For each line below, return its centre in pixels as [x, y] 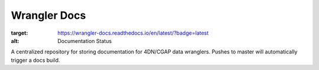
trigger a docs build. [35, 60]
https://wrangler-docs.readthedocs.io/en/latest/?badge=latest [133, 33]
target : [19, 33]
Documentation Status [85, 41]
